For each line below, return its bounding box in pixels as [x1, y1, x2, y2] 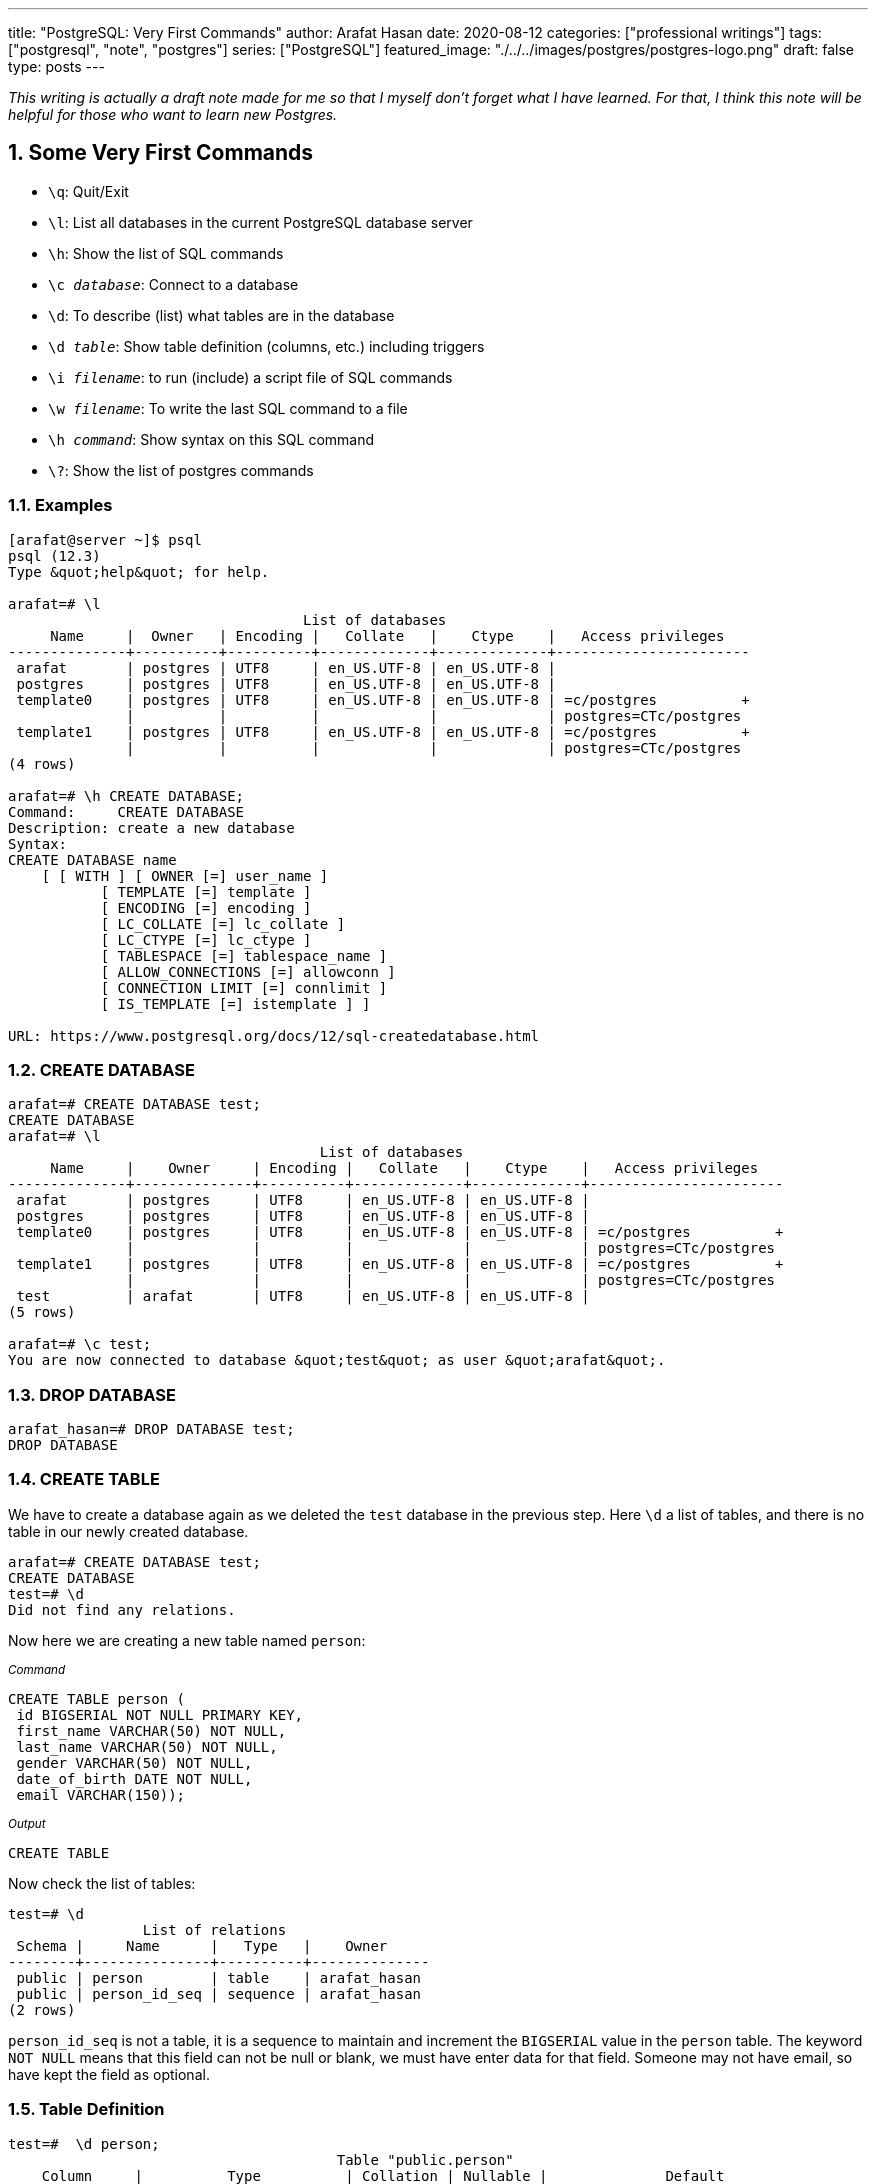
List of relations [142, 1921, 287, 1938]
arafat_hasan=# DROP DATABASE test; [8, 1421, 295, 1438]
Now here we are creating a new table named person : [8, 1631, 366, 1649]
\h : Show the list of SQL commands [48, 244, 284, 262]
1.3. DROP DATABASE [8, 1384, 176, 1405]
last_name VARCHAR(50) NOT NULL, [16, 1738, 278, 1755]
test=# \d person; [8, 2135, 160, 2152]
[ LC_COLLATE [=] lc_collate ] [100, 915, 346, 932]
